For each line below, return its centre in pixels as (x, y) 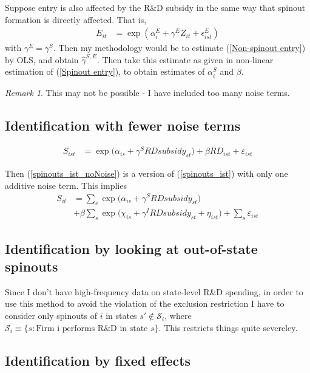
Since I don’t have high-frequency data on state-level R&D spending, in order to (154, 291)
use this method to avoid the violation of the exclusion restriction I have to (145, 303)
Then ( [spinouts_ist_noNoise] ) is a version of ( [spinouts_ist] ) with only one (147, 173)
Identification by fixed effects (98, 360)
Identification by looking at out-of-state (131, 248)
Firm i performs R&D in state (92, 328)
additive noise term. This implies (66, 185)
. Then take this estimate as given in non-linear (185, 59)
